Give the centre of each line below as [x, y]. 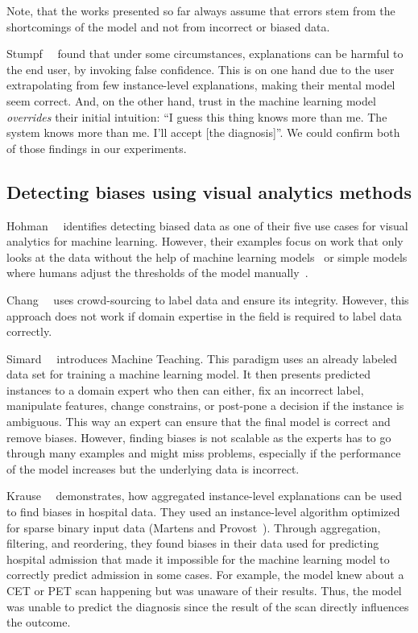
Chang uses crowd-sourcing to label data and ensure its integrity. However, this [208, 299]
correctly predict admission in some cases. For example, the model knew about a [205, 575]
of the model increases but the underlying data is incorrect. [153, 468]
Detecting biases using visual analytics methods [209, 191]
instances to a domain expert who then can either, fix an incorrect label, [185, 389]
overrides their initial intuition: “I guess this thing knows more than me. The [197, 116]
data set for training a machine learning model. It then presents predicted [188, 374]
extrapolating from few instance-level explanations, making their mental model [201, 85]
